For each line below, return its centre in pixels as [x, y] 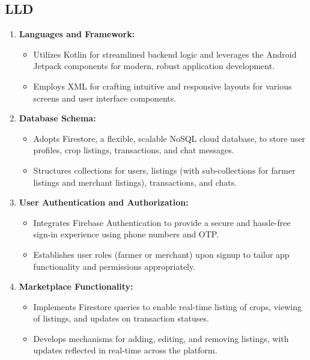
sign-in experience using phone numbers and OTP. [126, 234]
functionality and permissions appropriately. [114, 266]
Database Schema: [57, 118]
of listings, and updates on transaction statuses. [121, 318]
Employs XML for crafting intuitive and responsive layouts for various [163, 86]
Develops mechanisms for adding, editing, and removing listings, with [161, 338]
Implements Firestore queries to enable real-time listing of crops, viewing [167, 306]
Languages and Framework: [77, 34]
